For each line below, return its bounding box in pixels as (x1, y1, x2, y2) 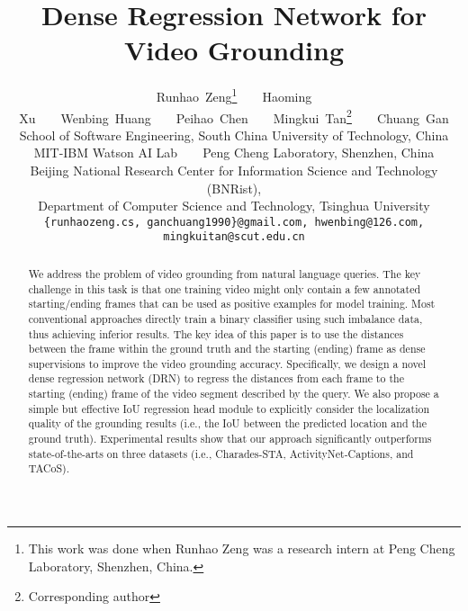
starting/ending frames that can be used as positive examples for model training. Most (28, 296, 436, 311)
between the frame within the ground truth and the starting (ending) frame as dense (28, 341, 426, 356)
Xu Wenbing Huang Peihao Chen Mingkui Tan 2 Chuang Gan (19, 105, 449, 127)
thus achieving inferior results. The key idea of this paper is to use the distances (28, 326, 404, 341)
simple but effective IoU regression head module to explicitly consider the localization (28, 400, 430, 416)
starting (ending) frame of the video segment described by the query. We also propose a (28, 386, 439, 401)
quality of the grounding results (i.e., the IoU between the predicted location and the (28, 416, 427, 431)
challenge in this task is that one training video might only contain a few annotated (28, 281, 421, 296)
